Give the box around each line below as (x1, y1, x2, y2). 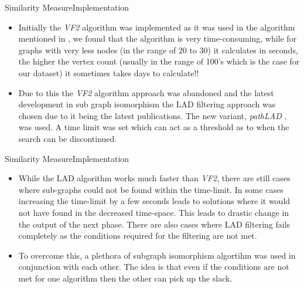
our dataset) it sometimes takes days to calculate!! (18, 66, 199, 79)
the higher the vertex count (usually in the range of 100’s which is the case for (18, 55, 300, 67)
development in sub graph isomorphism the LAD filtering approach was (18, 98, 276, 110)
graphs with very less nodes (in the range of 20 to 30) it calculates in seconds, (18, 43, 298, 56)
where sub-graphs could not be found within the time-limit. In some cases (18, 183, 283, 195)
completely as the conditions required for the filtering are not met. (18, 229, 257, 242)
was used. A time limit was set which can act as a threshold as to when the (18, 121, 289, 133)
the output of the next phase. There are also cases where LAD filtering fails (18, 218, 291, 230)
